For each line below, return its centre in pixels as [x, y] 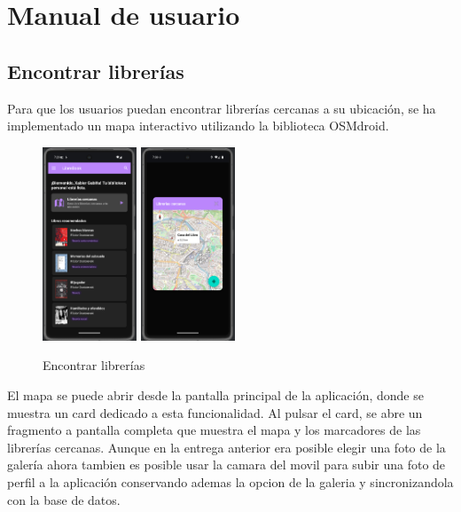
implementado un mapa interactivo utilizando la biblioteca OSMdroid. [198, 126]
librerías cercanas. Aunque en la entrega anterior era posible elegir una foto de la [227, 447]
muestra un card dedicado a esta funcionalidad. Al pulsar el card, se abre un [215, 412]
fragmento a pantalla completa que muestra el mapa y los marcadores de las [214, 430]
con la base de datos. [64, 499]
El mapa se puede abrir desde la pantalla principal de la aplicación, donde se [215, 395]
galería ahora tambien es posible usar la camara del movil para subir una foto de [227, 465]
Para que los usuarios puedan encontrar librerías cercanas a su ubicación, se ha [222, 108]
